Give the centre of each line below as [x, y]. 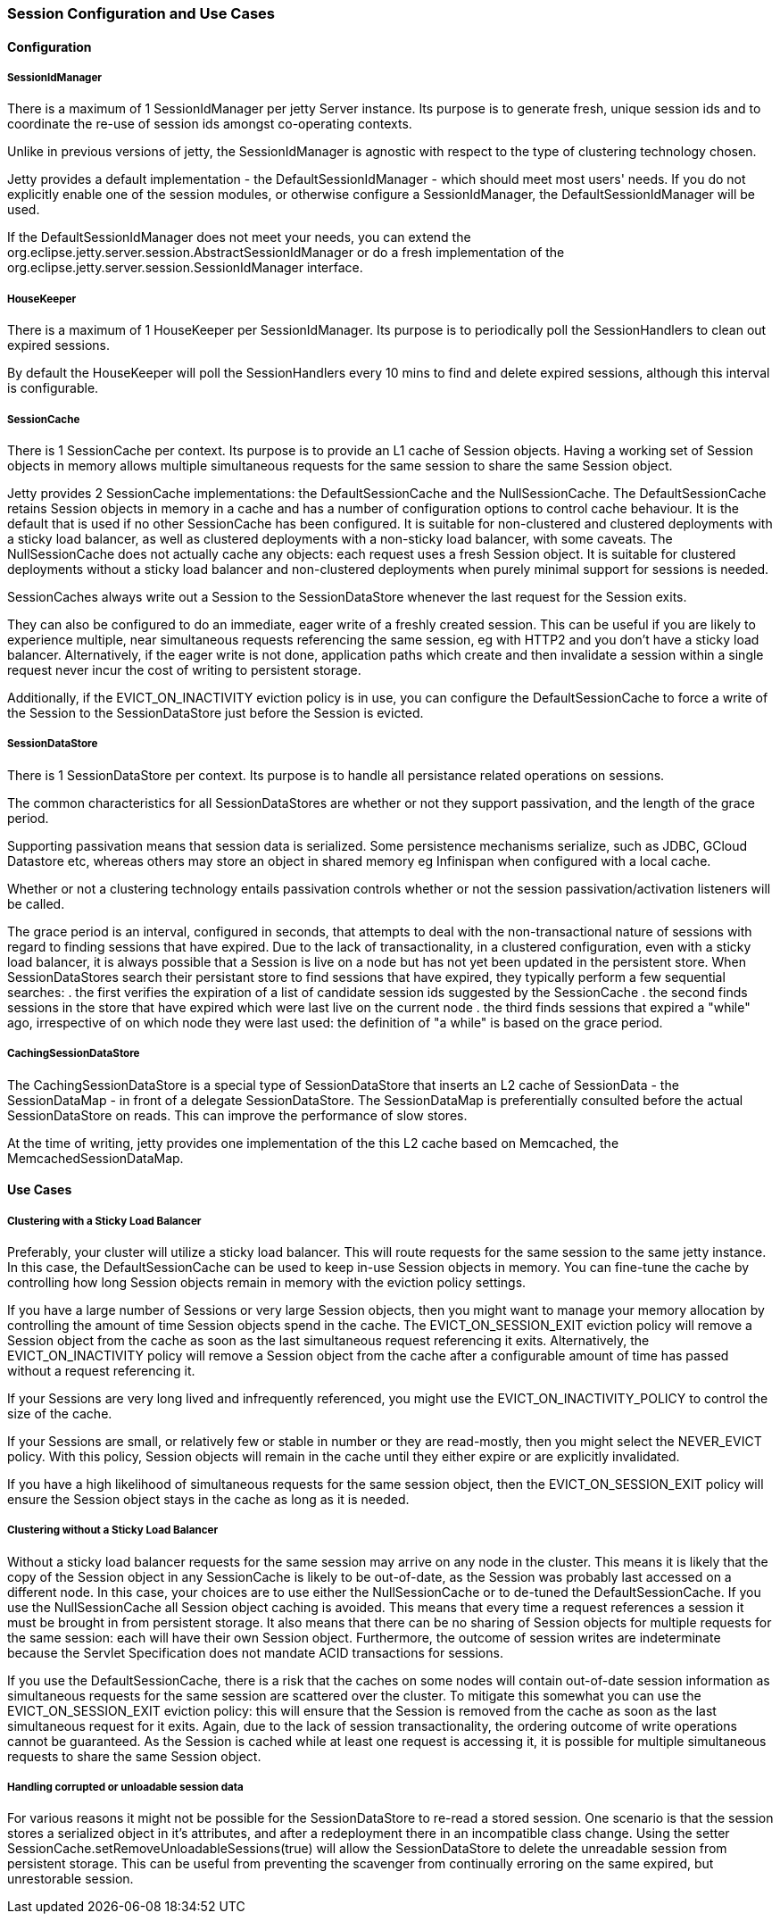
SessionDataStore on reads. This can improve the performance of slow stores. [237, 1115]
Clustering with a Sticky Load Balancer [104, 1221]
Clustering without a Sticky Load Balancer [113, 1530]
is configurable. [53, 388]
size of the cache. [60, 1413]
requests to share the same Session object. [134, 1756]
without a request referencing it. [101, 1370]
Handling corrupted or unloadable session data [125, 1788]
